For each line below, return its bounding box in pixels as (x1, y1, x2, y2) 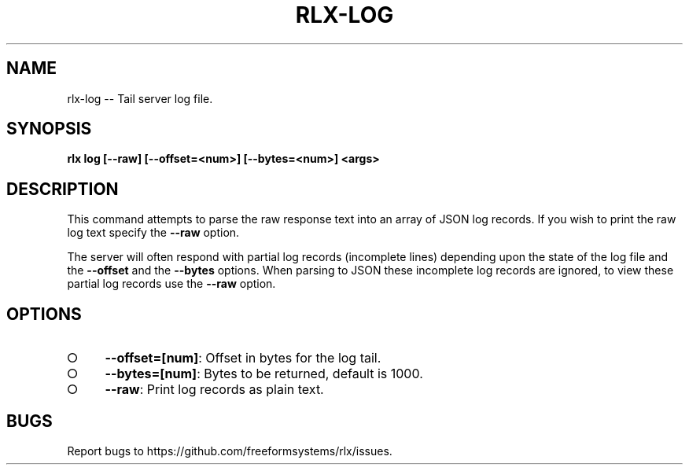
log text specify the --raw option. (67, 226, 240, 240)
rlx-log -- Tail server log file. (67, 91, 213, 105)
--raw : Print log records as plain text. (105, 381, 324, 398)
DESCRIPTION (6, 178, 119, 199)
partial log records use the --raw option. (67, 277, 276, 291)
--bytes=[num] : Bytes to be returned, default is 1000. (105, 366, 423, 382)
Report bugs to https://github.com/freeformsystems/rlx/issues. (67, 443, 392, 458)
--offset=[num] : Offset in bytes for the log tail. (105, 350, 381, 366)
